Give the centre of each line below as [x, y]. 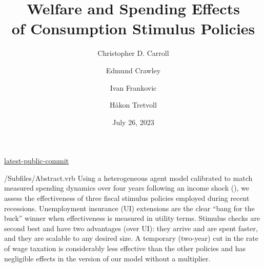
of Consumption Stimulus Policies [133, 28]
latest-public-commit [37, 161]
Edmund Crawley [133, 70]
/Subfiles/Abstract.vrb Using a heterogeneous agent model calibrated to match [128, 178]
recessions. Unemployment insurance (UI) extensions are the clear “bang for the [129, 208]
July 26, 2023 [133, 122]
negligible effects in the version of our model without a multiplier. [107, 258]
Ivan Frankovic [133, 87]
